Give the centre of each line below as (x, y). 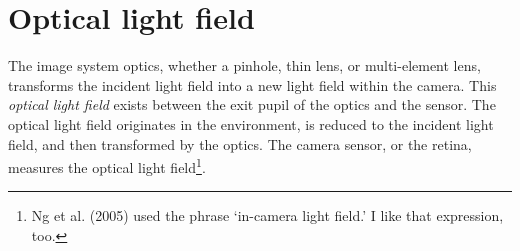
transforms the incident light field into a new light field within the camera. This (252, 84)
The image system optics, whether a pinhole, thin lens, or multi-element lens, (244, 65)
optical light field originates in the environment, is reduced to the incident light (251, 123)
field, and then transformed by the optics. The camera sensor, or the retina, (240, 143)
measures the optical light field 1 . (107, 165)
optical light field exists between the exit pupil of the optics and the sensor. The (252, 104)
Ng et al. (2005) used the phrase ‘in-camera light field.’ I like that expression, (267, 215)
